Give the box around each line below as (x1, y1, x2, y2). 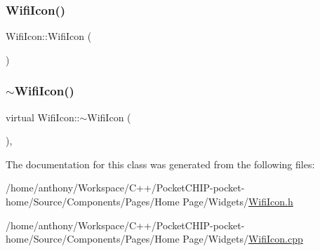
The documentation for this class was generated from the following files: (6, 156, 315, 171)
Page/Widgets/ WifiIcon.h (182, 194, 293, 208)
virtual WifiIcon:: (6, 109, 80, 124)
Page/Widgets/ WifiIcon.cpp (182, 231, 303, 246)
